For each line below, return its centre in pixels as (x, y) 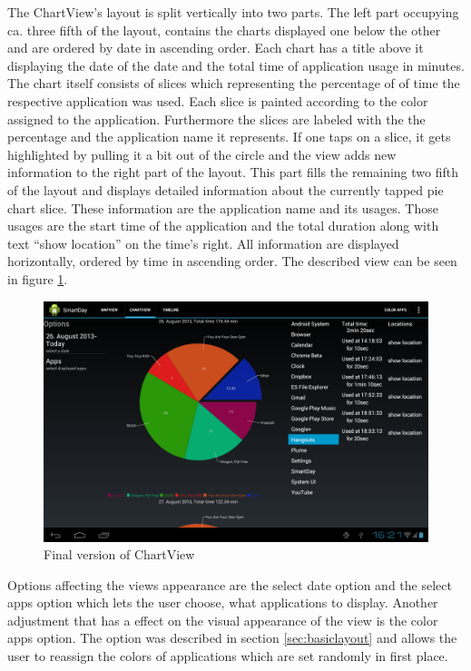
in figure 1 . (38, 278)
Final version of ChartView (119, 554)
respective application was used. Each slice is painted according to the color (218, 100)
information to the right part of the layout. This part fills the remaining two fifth (233, 172)
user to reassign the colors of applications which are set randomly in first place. (228, 656)
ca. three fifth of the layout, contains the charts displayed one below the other (224, 30)
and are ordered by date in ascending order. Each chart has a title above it (216, 48)
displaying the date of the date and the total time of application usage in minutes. (236, 65)
